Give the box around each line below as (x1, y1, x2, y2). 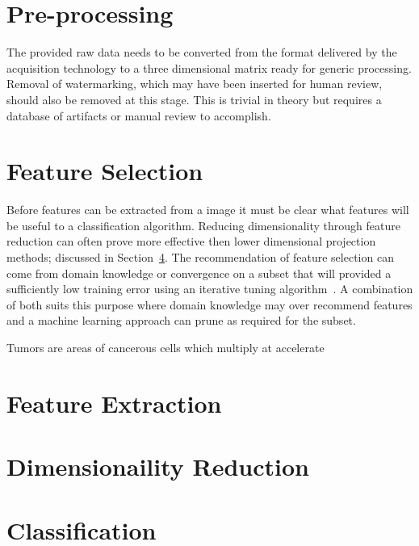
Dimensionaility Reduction (6, 450, 309, 483)
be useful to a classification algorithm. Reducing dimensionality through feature (6, 216, 400, 233)
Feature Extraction (6, 386, 222, 419)
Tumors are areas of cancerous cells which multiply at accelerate (6, 338, 325, 355)
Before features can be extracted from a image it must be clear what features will (6, 201, 409, 218)
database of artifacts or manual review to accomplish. (6, 107, 271, 124)
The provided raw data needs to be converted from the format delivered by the (6, 44, 397, 61)
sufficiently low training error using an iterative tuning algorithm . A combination (6, 280, 413, 297)
